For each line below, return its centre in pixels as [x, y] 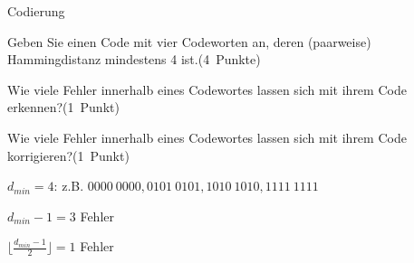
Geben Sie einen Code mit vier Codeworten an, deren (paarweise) [189, 41]
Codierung [36, 11]
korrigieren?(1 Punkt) [68, 155]
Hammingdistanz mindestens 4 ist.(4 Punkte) [134, 59]
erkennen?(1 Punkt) [63, 107]
